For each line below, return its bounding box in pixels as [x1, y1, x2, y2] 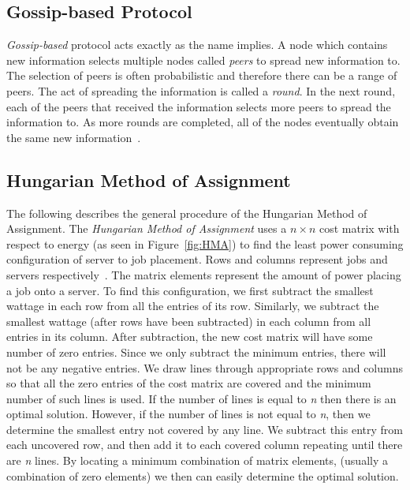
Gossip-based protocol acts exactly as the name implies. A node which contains [6, 36, 388, 53]
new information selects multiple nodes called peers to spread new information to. [6, 51, 401, 68]
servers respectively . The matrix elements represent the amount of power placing [6, 266, 401, 282]
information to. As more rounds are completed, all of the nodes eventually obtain [6, 114, 399, 130]
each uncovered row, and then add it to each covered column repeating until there [6, 436, 403, 453]
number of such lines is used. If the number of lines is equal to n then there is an [6, 390, 397, 406]
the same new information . [6, 129, 141, 145]
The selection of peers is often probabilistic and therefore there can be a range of [6, 67, 397, 84]
